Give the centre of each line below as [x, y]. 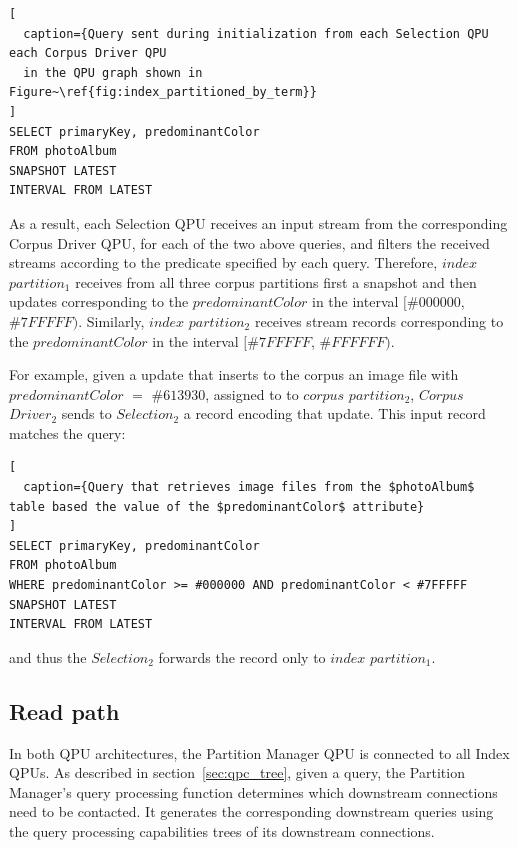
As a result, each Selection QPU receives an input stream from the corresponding [258, 222]
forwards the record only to [242, 656]
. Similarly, [111, 320]
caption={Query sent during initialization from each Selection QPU [256, 33]
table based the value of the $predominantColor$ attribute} [217, 506]
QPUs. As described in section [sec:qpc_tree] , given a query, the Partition [237, 772]
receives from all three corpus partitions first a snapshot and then [276, 281]
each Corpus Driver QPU [88, 53]
